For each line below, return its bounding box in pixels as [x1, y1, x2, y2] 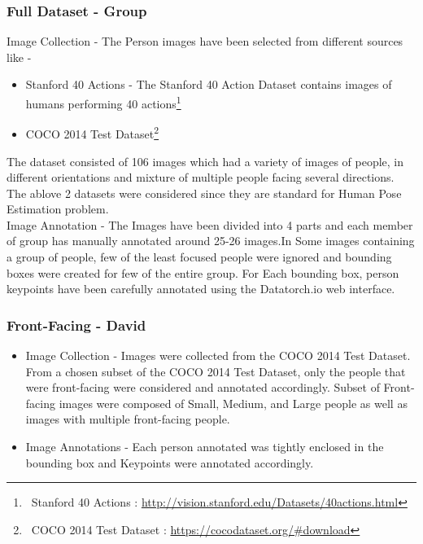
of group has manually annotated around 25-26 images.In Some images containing [7, 232, 415, 249]
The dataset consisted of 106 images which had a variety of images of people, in [7, 152, 404, 169]
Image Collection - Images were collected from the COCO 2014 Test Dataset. [25, 347, 411, 364]
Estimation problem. [7, 200, 109, 217]
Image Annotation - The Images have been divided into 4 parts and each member [7, 216, 413, 233]
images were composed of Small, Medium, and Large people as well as [59, 394, 408, 411]
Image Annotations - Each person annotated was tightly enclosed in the [25, 438, 384, 455]
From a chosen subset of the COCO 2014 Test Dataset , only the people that [25, 362, 406, 379]
